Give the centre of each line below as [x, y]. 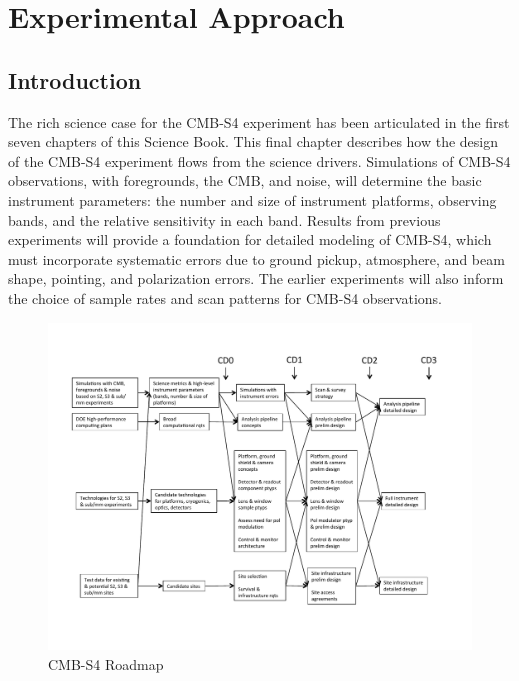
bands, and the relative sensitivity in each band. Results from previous [224, 219]
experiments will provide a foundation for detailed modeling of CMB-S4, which [250, 239]
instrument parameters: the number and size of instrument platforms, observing [252, 199]
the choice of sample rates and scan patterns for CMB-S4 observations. [225, 297]
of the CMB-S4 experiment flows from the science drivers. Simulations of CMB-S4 [259, 160]
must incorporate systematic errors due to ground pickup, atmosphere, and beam [256, 258]
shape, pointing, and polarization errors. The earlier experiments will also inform [256, 278]
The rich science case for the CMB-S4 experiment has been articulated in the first [259, 121]
